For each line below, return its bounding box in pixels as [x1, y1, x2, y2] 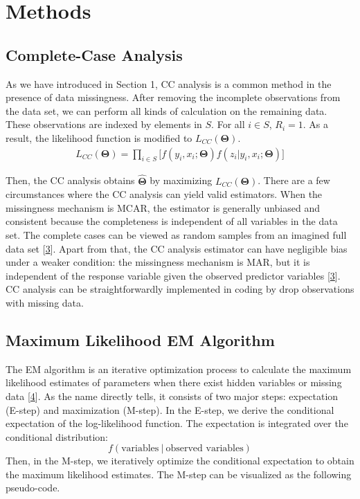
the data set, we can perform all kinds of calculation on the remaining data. [6, 103, 327, 118]
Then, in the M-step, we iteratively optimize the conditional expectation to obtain [6, 453, 354, 468]
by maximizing [150, 173, 213, 188]
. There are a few [258, 173, 330, 188]
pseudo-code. [6, 480, 60, 495]
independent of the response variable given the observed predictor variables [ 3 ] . [6, 268, 341, 282]
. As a [303, 117, 329, 131]
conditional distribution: [6, 429, 108, 444]
